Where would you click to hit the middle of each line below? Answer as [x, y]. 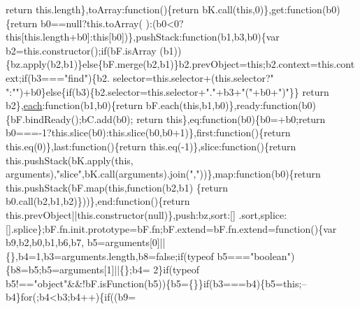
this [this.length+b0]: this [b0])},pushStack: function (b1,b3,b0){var [143, 37]
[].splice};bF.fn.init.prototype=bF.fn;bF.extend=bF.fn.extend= [141, 228]
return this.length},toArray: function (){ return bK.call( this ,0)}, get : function [164, 9]
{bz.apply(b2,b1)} [44, 64]
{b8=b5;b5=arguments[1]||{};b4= [78, 270]
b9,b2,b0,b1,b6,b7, [45, 242]
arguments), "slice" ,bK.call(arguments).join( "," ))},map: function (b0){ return [163, 174]
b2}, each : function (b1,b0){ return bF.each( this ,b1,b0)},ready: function [152, 105]
